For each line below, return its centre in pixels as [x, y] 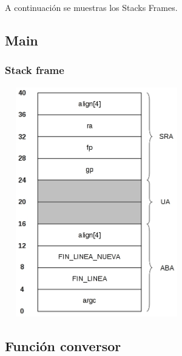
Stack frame [35, 70]
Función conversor [63, 345]
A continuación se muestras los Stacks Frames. [91, 7]
